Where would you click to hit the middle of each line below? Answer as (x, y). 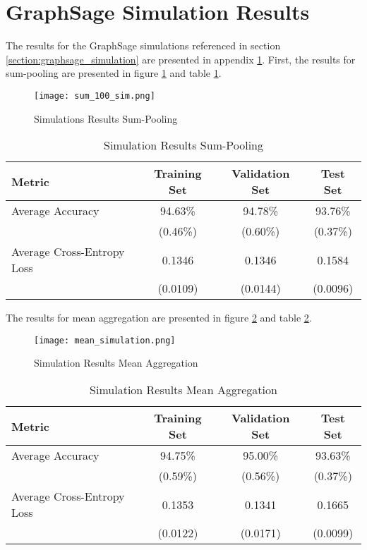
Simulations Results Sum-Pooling (106, 118)
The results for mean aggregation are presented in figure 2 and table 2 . (159, 318)
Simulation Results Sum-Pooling (183, 145)
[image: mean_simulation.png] (105, 340)
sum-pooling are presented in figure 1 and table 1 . (114, 73)
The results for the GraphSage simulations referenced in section (143, 45)
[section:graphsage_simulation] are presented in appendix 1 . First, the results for (181, 59)
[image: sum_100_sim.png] (95, 96)
